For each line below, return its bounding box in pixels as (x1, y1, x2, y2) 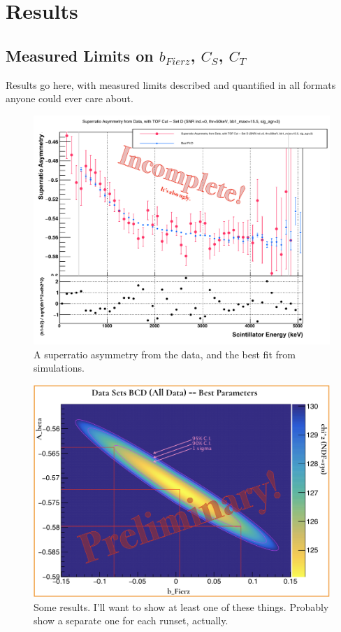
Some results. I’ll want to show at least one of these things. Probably (34, 599, 329, 614)
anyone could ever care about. (6, 91, 133, 106)
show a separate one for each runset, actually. (34, 613, 228, 628)
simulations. (34, 360, 85, 375)
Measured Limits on (6, 44, 154, 66)
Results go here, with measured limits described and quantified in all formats (6, 77, 336, 92)
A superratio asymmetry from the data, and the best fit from (34, 346, 296, 361)
